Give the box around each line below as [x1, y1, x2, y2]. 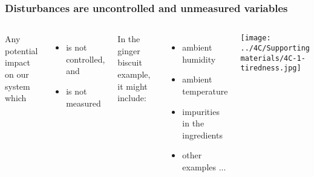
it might [117, 79, 148, 92]
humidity [182, 52, 216, 65]
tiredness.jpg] [240, 64, 301, 73]
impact [5, 56, 30, 69]
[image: [240, 34, 271, 43]
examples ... [182, 160, 226, 173]
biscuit [117, 56, 142, 69]
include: [117, 92, 146, 104]
